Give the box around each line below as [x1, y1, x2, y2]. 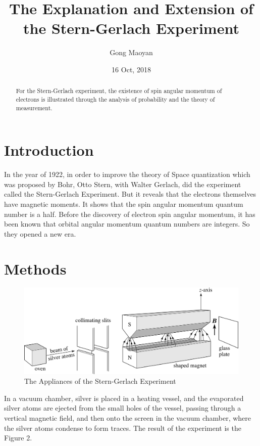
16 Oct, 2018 [112, 64, 151, 74]
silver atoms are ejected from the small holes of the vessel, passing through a [4, 403, 241, 413]
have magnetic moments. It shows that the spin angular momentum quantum [4, 198, 243, 209]
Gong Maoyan [110, 47, 153, 58]
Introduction [4, 140, 94, 160]
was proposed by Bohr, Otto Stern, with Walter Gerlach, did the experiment [4, 179, 241, 189]
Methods [4, 258, 67, 279]
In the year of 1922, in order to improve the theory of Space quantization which [4, 169, 250, 180]
